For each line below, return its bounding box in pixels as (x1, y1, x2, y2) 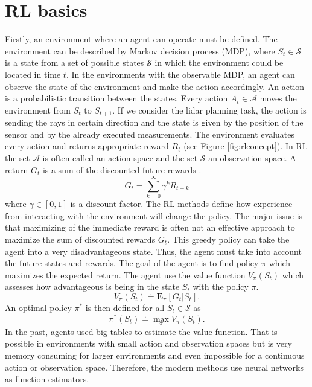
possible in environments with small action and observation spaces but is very (5, 337, 292, 350)
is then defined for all (85, 301, 165, 313)
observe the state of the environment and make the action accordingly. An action (5, 80, 305, 92)
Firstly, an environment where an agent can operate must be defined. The (5, 33, 278, 45)
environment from (5, 103, 71, 116)
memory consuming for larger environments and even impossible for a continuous (5, 349, 305, 362)
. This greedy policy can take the (167, 233, 290, 246)
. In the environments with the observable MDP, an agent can (66, 68, 295, 80)
